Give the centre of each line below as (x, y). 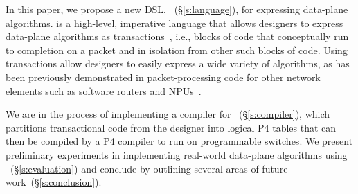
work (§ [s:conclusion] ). (54, 182)
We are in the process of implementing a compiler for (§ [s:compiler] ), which (168, 114)
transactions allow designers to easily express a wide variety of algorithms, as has (178, 63)
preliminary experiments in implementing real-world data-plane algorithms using (177, 154)
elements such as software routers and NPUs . (104, 90)
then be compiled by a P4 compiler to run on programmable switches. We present (179, 141)
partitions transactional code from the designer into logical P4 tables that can (171, 127)
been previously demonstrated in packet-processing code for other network (163, 77)
